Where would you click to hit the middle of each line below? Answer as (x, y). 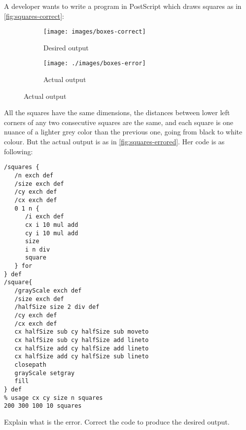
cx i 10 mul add (52, 225)
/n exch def (34, 175)
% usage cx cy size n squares (53, 398)
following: (18, 151)
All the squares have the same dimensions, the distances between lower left (117, 112)
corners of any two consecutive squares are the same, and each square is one (119, 122)
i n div (37, 249)
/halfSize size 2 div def (57, 307)
